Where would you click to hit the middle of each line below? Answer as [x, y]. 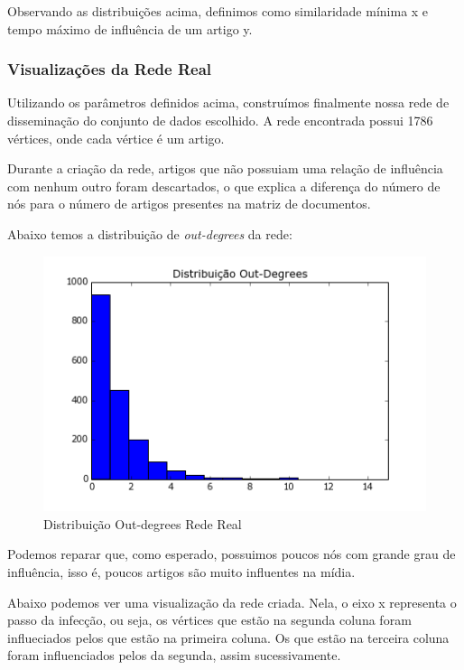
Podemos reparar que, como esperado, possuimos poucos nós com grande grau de [232, 554]
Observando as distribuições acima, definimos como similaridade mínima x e [218, 11]
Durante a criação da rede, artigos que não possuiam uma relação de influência [225, 168]
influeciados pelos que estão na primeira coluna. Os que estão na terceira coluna [228, 637]
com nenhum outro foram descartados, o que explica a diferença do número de [224, 186]
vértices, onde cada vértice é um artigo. [116, 138]
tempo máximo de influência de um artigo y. [130, 28]
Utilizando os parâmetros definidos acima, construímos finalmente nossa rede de [228, 102]
